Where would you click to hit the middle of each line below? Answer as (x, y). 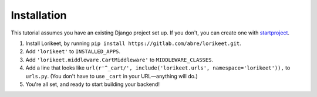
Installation (39, 15)
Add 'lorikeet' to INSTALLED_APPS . (73, 51)
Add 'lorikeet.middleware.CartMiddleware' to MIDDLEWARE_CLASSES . (119, 60)
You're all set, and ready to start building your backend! (92, 84)
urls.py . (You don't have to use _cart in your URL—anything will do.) (112, 76)
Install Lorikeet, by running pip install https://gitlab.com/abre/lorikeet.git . (134, 43)
